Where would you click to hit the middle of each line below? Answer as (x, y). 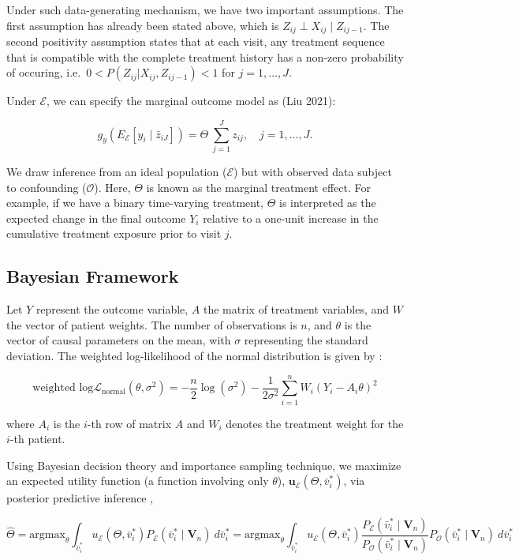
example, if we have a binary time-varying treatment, (135, 203)
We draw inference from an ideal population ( (117, 171)
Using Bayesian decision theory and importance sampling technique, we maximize (204, 465)
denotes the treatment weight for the (315, 423)
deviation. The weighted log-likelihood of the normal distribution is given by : (194, 355)
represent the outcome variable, (112, 309)
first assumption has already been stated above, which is (143, 25)
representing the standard (306, 340)
